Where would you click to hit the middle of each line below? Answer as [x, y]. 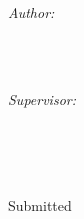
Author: [31, 12]
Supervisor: [42, 98]
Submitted [40, 205]
